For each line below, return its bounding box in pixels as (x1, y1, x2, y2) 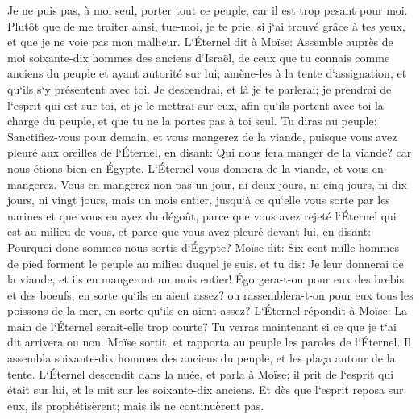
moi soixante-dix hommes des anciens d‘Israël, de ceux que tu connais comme (7, 48, 390, 65)
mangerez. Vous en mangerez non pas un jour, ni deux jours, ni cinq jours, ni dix (7, 175, 407, 192)
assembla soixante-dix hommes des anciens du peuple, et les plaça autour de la (7, 350, 396, 367)
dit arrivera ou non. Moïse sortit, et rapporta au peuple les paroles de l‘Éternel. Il (7, 333, 411, 350)
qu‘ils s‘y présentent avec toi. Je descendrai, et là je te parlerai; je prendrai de (7, 80, 392, 97)
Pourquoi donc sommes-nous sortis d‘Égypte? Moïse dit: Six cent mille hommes (7, 238, 399, 255)
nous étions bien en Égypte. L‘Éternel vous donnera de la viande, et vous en (7, 159, 384, 176)
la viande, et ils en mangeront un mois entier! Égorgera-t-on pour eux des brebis (7, 270, 404, 287)
